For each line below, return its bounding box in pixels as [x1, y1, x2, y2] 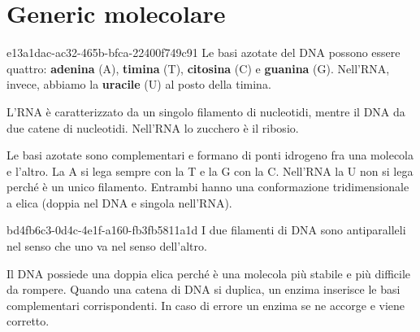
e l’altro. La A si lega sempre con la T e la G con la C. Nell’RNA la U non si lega [6, 162, 414, 179]
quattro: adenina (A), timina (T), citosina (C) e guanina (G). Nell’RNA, [6, 59, 390, 76]
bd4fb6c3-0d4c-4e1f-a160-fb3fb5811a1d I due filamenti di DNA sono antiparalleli [6, 221, 406, 238]
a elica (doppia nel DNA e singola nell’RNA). [6, 194, 232, 211]
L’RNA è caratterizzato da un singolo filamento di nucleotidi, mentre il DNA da [6, 103, 405, 120]
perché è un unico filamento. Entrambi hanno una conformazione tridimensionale [6, 178, 409, 195]
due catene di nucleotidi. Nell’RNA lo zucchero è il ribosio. [6, 119, 299, 136]
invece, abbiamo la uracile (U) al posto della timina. [6, 76, 271, 93]
